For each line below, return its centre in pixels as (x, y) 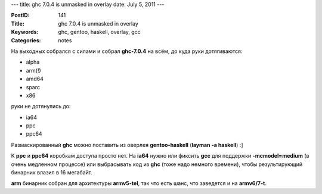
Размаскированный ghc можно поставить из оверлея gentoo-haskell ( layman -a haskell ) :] (127, 145)
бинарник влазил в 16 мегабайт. (52, 173)
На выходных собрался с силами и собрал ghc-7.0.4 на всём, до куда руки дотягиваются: (127, 51)
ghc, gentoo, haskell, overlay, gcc (100, 32)
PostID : (20, 15)
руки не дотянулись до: (41, 107)
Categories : (26, 40)
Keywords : (25, 32)
